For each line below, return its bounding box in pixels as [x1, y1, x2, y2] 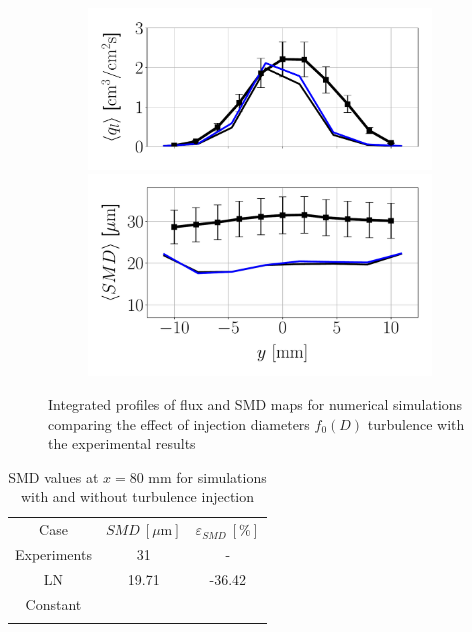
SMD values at [8, 466, 99, 487]
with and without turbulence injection [20, 486, 254, 507]
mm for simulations [148, 466, 267, 487]
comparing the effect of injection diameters [48, 413, 310, 434]
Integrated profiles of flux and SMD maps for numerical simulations [48, 394, 463, 414]
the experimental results [48, 433, 196, 454]
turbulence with [367, 413, 465, 434]
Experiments [15, 544, 92, 565]
